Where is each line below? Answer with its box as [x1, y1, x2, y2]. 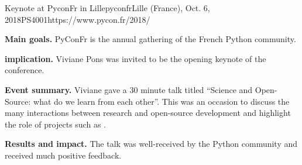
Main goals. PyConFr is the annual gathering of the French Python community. [5, 33, 296, 45]
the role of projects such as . [5, 118, 106, 130]
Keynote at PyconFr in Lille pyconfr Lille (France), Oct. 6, [5, 2, 210, 13]
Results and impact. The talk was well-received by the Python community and [5, 137, 298, 150]
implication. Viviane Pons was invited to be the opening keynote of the [5, 52, 266, 64]
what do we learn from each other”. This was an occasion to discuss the [33, 95, 290, 107]
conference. [5, 64, 44, 76]
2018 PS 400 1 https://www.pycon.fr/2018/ [5, 13, 150, 25]
